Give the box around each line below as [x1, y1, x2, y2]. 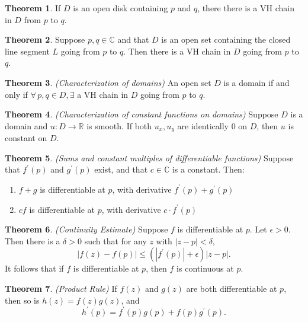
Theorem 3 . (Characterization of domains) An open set [5, 76, 211, 88]
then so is [5, 294, 40, 306]
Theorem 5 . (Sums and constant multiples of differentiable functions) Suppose [5, 151, 294, 164]
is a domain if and [223, 76, 290, 88]
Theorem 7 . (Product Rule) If [5, 282, 117, 294]
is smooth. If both [86, 119, 152, 132]
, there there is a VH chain [197, 2, 294, 14]
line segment [5, 44, 50, 57]
